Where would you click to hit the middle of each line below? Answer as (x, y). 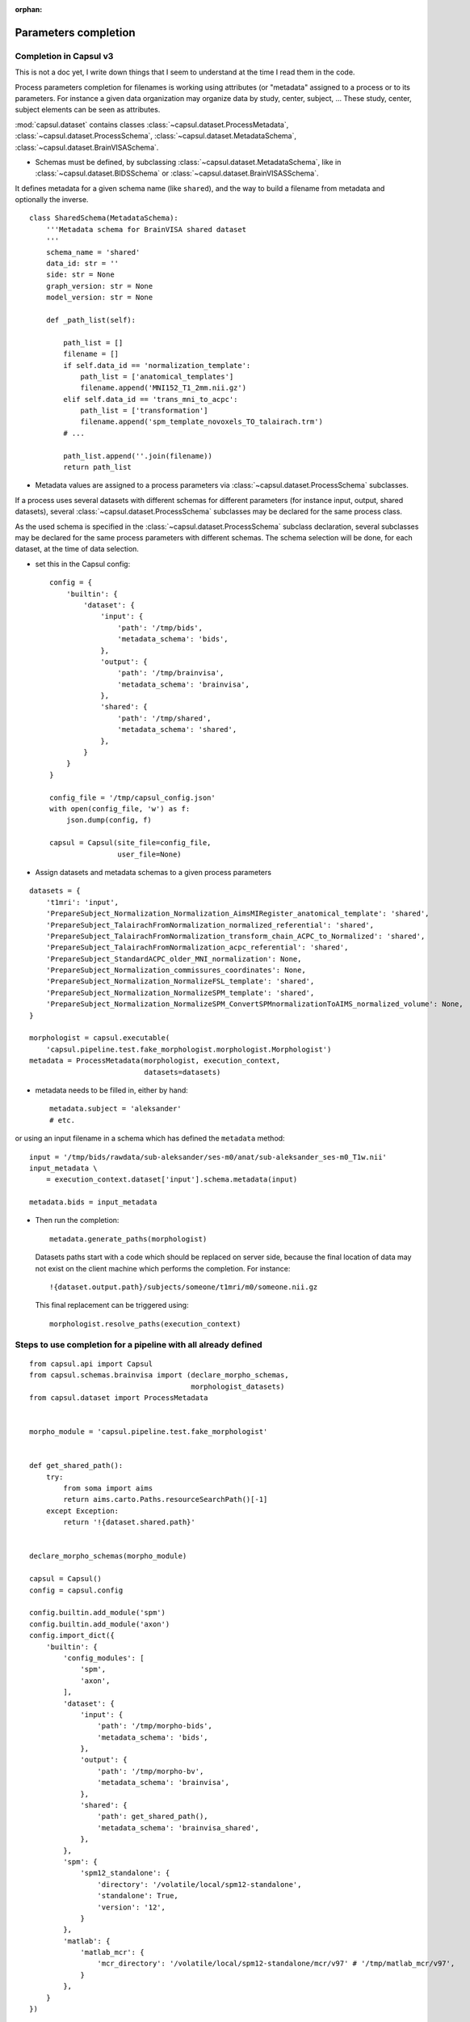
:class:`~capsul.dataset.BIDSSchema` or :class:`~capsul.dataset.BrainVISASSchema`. (177, 173)
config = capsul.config (76, 1590)
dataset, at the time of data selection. (77, 549)
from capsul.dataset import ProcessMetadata (119, 1398)
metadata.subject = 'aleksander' (115, 1109)
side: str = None (80, 275)
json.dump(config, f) (109, 820)
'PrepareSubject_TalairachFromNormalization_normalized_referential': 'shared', (210, 925)
